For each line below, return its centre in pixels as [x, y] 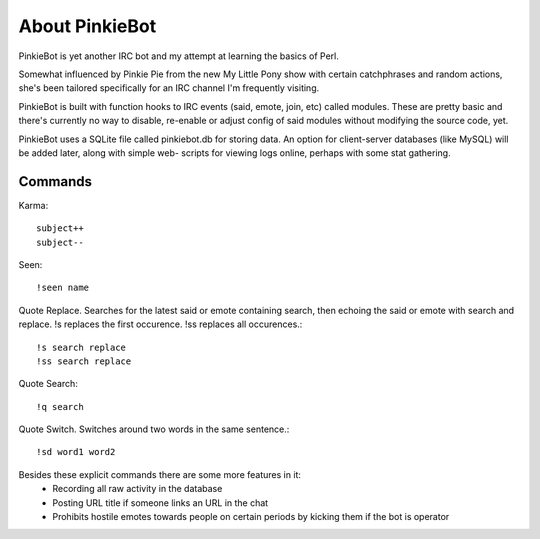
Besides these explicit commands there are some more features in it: [160, 474]
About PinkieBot [87, 26]
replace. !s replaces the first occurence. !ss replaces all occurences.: [160, 324]
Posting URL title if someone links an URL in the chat [160, 502]
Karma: [33, 205]
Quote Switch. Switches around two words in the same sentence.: [154, 429]
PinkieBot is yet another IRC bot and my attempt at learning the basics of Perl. [178, 56]
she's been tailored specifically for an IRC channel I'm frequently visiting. [169, 88]
